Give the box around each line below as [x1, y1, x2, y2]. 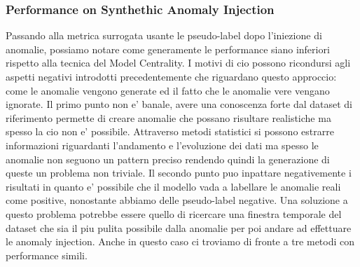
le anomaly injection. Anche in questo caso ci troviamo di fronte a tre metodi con [6, 234, 355, 249]
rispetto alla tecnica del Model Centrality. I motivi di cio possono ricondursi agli [6, 55, 351, 70]
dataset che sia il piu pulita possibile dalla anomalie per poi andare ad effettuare [6, 220, 352, 235]
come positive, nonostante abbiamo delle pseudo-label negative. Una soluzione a [6, 193, 348, 207]
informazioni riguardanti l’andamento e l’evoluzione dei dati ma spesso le [6, 137, 319, 152]
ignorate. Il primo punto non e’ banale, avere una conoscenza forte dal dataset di [6, 97, 352, 111]
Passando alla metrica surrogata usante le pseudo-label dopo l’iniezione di [6, 28, 322, 43]
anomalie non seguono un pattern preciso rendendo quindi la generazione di [6, 151, 330, 166]
